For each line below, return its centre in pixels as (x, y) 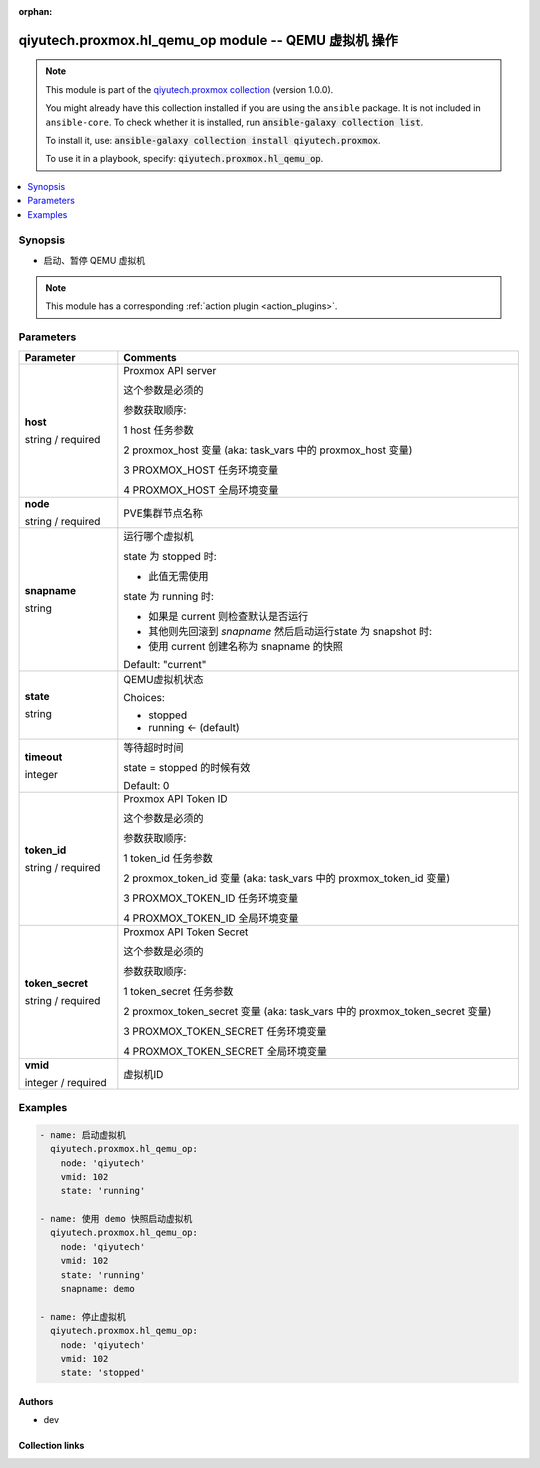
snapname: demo (97, 1289)
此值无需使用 (178, 576)
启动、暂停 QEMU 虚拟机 (94, 260)
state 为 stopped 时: (170, 556)
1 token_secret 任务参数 (178, 991)
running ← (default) (194, 727)
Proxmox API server (170, 370)
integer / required (65, 1082)
